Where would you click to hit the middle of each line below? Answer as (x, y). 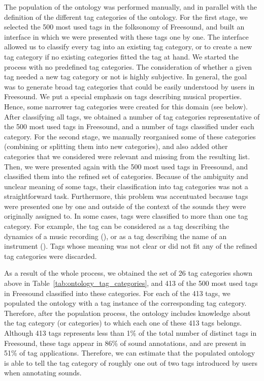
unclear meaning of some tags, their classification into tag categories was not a (126, 186)
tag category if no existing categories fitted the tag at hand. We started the (121, 56)
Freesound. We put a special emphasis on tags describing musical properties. (123, 96)
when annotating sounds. (43, 373)
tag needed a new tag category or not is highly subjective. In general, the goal (126, 77)
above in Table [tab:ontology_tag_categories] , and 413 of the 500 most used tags (131, 283)
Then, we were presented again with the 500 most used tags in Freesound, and (126, 166)
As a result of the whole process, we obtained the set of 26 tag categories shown (128, 273)
